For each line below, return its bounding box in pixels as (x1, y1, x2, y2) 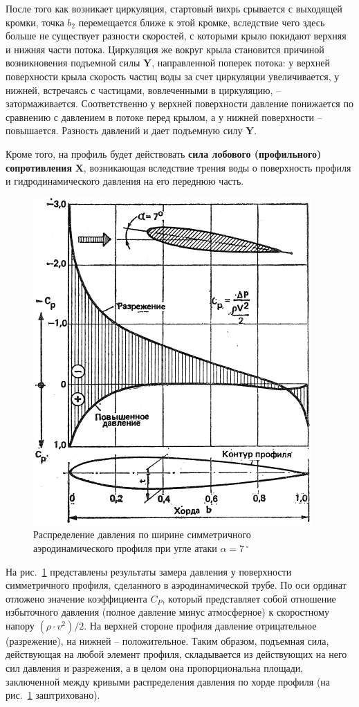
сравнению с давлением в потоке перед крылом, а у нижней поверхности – (6, 109, 322, 124)
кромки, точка (6, 15, 64, 29)
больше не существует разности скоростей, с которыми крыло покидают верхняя (6, 28, 347, 43)
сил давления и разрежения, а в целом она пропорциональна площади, (6, 661, 304, 675)
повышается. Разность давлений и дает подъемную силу (6, 123, 243, 138)
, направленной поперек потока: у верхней (151, 55, 330, 70)
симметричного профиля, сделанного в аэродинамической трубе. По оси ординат (6, 578, 347, 592)
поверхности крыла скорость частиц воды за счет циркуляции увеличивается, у (6, 68, 340, 83)
